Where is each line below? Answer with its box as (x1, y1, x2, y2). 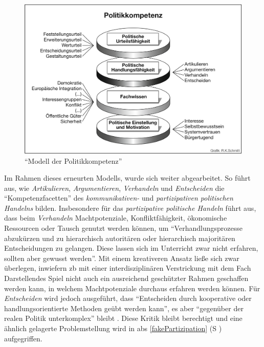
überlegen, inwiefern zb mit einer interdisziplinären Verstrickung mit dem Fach (4, 263, 251, 273)
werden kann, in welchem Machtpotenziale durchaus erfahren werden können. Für (4, 283, 260, 293)
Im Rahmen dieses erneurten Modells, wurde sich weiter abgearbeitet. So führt (4, 172, 251, 183)
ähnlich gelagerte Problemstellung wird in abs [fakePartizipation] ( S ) (4, 323, 222, 333)
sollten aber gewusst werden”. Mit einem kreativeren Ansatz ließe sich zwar (4, 252, 239, 263)
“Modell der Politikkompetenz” (25, 155, 122, 166)
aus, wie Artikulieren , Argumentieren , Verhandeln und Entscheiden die (4, 182, 225, 193)
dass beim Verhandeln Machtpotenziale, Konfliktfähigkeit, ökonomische (4, 212, 227, 223)
